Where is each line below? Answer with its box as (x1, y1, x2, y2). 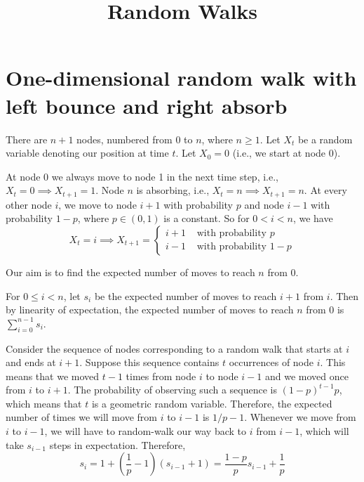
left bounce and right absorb (6, 91, 288, 119)
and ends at (6, 355, 56, 370)
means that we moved (6, 368, 100, 383)
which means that (6, 396, 82, 410)
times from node (126, 368, 196, 383)
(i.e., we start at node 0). (232, 145, 341, 160)
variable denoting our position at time (6, 145, 169, 160)
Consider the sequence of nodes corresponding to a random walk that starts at (6, 341, 343, 356)
